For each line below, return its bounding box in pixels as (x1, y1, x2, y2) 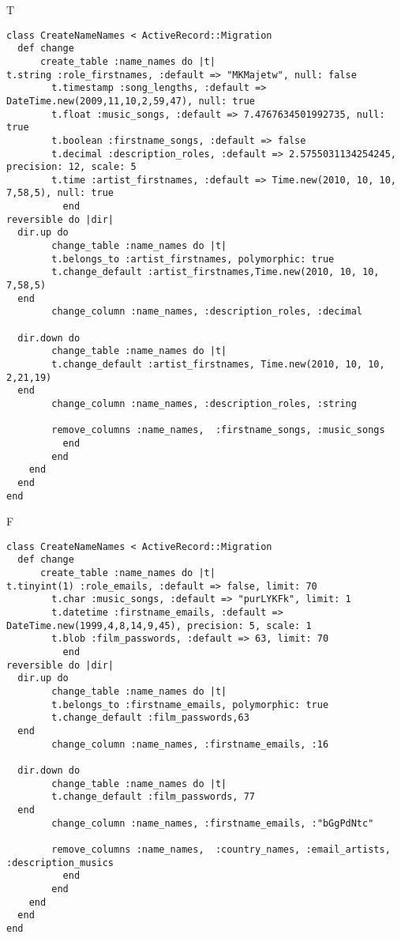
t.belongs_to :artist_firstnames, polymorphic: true (51, 253, 335, 265)
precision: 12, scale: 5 (6, 161, 137, 173)
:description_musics (6, 857, 114, 868)
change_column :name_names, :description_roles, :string (51, 397, 357, 409)
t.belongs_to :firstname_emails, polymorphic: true (51, 699, 329, 710)
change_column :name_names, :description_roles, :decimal (51, 306, 363, 318)
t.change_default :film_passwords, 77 (51, 791, 255, 803)
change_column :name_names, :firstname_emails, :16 (51, 738, 329, 750)
